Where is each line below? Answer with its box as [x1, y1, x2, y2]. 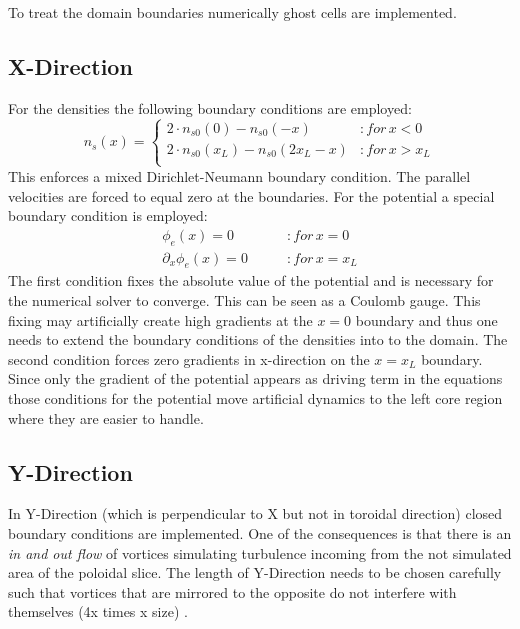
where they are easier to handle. [8, 407, 204, 428]
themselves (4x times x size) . [8, 601, 188, 622]
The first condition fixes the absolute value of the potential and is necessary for [8, 270, 494, 291]
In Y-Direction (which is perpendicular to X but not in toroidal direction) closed [8, 503, 503, 524]
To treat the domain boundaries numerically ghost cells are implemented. [8, 2, 457, 22]
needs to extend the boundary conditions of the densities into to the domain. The [8, 329, 508, 350]
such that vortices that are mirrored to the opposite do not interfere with [8, 581, 457, 602]
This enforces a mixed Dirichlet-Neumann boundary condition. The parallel [8, 165, 471, 186]
